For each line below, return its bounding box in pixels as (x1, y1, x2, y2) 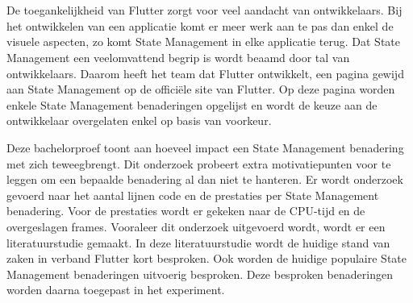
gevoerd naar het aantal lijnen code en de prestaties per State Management (6, 186, 379, 203)
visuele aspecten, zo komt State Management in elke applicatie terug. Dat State (6, 33, 401, 50)
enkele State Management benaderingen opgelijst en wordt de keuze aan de (6, 96, 378, 113)
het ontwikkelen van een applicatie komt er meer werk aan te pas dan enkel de (6, 17, 394, 34)
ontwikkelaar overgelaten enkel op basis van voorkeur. (6, 112, 272, 129)
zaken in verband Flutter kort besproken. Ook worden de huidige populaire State (6, 250, 407, 267)
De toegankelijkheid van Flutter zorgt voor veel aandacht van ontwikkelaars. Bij (6, 2, 403, 19)
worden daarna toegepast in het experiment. (6, 281, 225, 298)
